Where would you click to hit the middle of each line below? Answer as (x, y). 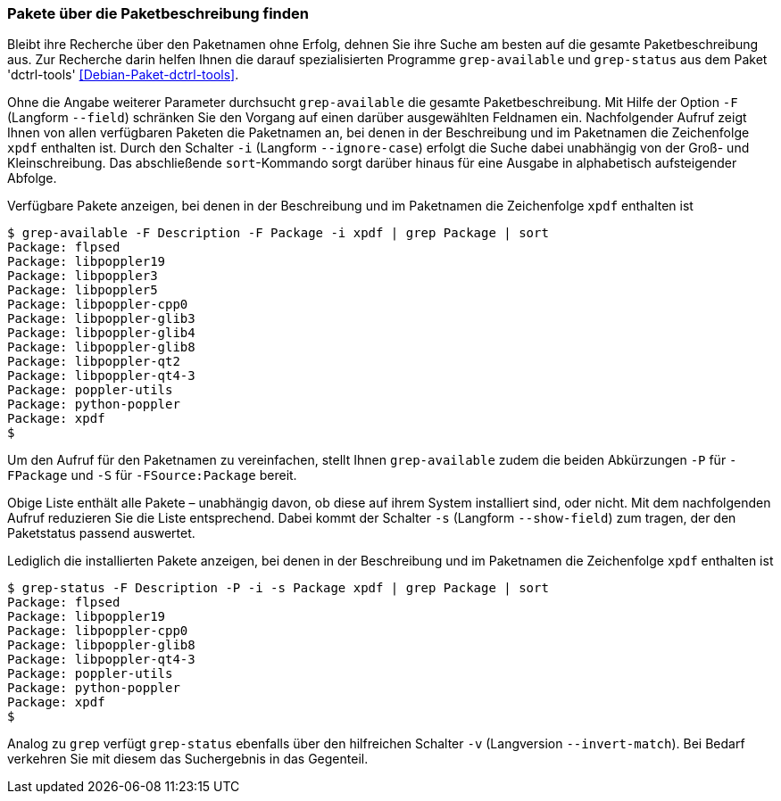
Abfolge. (32, 178)
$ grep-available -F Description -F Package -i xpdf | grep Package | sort (278, 233)
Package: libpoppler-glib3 (101, 319)
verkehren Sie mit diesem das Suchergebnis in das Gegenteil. (188, 759)
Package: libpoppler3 (83, 276)
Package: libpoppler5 (83, 290)
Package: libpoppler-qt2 (94, 362)
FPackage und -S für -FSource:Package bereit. (152, 475)
